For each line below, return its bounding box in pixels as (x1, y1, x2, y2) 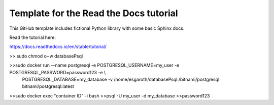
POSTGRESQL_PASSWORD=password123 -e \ (9, 69, 106, 75)
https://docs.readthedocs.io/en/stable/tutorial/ (9, 43, 107, 50)
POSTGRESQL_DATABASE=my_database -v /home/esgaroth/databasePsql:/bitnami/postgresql (22, 76, 220, 82)
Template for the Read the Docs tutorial (9, 8, 178, 19)
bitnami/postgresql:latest (22, 83, 75, 89)
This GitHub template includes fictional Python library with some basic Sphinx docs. (9, 25, 185, 31)
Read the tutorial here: (9, 34, 56, 40)
